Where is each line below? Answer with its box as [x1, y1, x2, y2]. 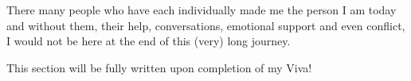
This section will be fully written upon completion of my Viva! [6, 59, 312, 75]
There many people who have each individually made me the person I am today [6, 2, 397, 17]
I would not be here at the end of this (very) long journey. [6, 33, 291, 49]
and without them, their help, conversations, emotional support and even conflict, [6, 17, 405, 33]
